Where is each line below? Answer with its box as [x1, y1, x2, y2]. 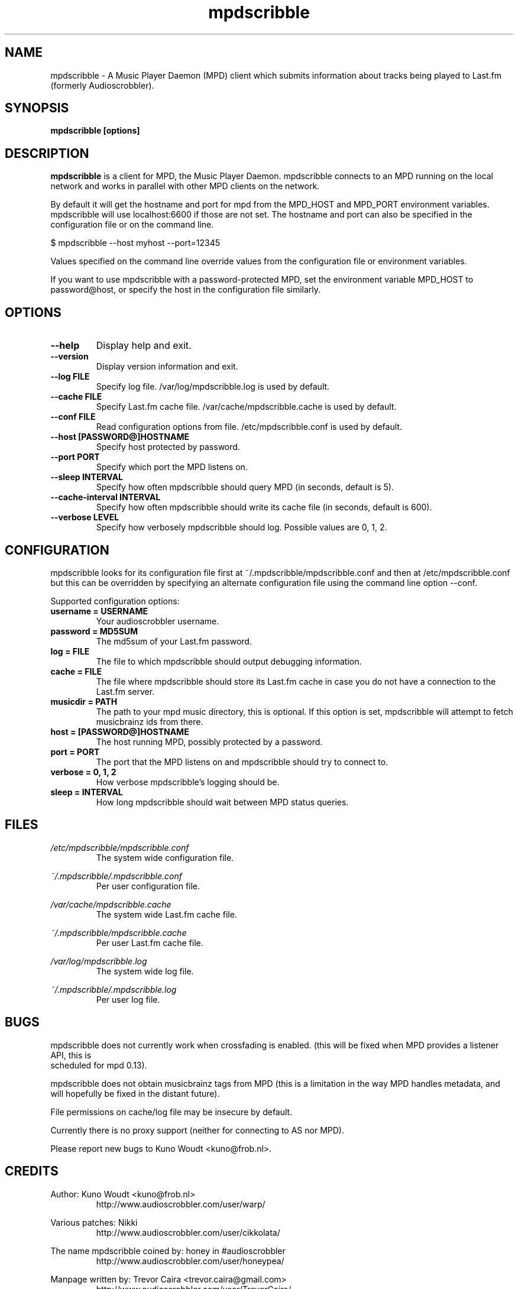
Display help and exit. [96, 339, 192, 352]
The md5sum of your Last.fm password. [96, 636, 252, 646]
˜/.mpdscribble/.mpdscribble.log [50, 984, 177, 995]
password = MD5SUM [50, 626, 138, 636]
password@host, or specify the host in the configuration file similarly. [50, 284, 321, 295]
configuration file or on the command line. [50, 219, 214, 230]
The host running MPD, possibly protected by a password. [96, 736, 323, 747]
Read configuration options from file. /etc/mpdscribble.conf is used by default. [96, 422, 402, 432]
